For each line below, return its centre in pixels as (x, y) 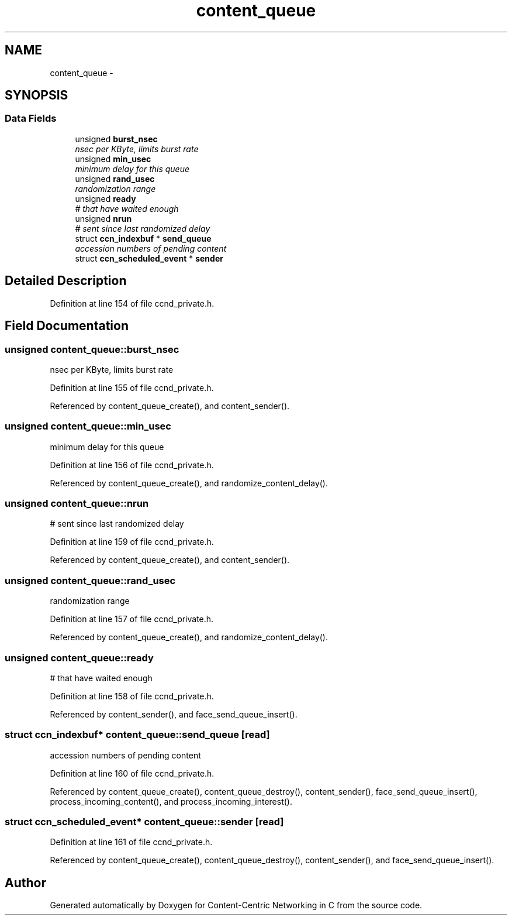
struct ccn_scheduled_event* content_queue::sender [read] (144, 822)
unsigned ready (105, 198)
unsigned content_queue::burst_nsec (92, 349)
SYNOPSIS (37, 95)
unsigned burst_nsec (116, 139)
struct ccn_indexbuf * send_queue (143, 238)
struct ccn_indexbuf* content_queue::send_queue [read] (137, 735)
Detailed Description (66, 281)
